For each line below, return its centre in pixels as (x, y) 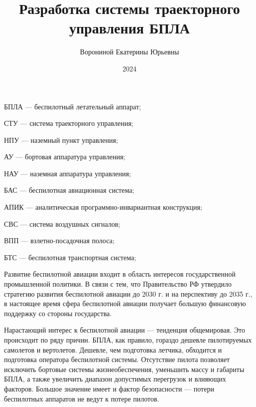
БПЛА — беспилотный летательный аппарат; (72, 106)
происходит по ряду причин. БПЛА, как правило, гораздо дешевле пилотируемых (128, 340)
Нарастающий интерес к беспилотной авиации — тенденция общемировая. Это (125, 330)
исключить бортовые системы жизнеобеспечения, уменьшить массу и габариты (124, 369)
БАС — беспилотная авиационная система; (69, 190)
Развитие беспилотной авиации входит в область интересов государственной (120, 274)
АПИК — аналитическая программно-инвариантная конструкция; (103, 207)
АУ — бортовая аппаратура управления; (65, 157)
